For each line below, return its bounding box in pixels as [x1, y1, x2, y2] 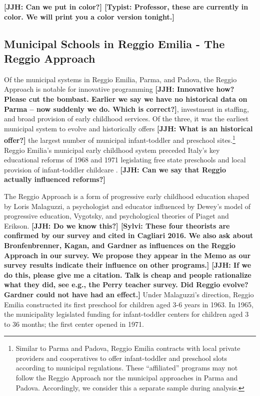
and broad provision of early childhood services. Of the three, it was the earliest [4, 113, 249, 124]
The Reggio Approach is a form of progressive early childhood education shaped [4, 190, 249, 201]
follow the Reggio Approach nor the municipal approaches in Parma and [15, 372, 238, 383]
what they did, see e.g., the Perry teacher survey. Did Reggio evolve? [4, 279, 248, 290]
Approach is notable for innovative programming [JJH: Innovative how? [4, 84, 234, 94]
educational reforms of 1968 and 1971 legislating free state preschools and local [4, 154, 246, 165]
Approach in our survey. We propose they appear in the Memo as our [4, 250, 251, 260]
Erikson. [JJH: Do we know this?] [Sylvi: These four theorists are [4, 220, 230, 231]
